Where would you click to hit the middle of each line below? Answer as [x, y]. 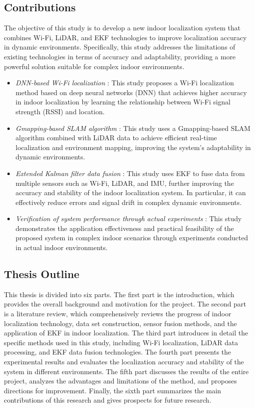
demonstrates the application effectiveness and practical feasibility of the [125, 228]
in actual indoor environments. [62, 247]
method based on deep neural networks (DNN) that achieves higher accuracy [131, 92]
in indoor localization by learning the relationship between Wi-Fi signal [123, 102]
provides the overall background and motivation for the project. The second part [125, 304]
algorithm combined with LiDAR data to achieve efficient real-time [116, 138]
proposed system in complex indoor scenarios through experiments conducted [132, 238]
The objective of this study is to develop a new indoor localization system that [122, 28]
